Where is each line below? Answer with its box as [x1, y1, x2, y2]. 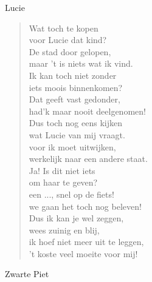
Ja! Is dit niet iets [29, 164, 95, 176]
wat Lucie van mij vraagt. [29, 128, 125, 141]
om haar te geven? [29, 176, 98, 189]
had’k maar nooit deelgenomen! [29, 104, 146, 117]
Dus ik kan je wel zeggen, [29, 212, 124, 224]
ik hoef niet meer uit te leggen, [29, 235, 144, 248]
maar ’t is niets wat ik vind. [29, 57, 133, 70]
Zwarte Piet [5, 267, 49, 280]
